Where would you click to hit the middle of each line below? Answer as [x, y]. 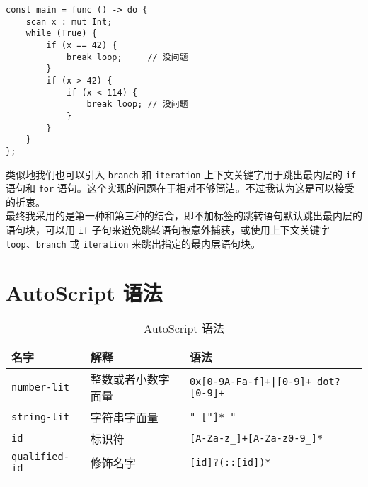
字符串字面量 [124, 418]
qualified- [40, 457]
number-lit [40, 388]
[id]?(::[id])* [230, 463]
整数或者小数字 [130, 379]
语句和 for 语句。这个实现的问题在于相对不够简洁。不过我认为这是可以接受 [180, 188]
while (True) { [61, 34]
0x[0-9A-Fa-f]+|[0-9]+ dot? [265, 382]
